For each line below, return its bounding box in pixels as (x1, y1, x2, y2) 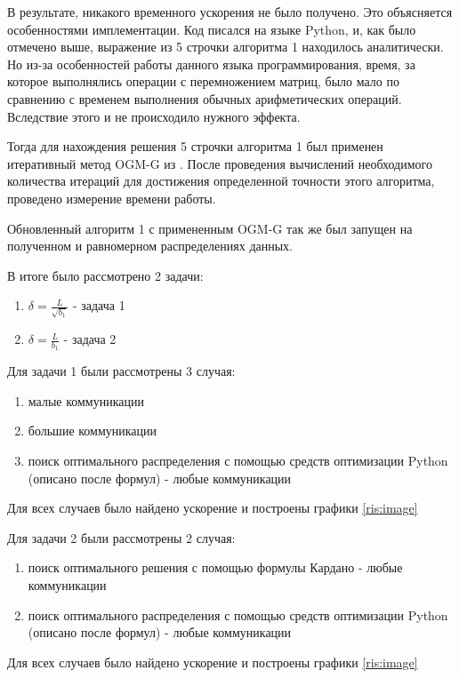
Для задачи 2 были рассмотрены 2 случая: (7, 528, 236, 546)
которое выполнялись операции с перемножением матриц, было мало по (7, 72, 400, 91)
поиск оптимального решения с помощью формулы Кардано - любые (28, 558, 403, 577)
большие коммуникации (28, 421, 157, 440)
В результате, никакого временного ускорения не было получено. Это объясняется (7, 3, 453, 20)
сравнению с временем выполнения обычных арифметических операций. (7, 89, 402, 108)
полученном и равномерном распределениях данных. (7, 236, 294, 255)
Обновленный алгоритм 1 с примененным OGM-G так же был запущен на (7, 219, 413, 237)
